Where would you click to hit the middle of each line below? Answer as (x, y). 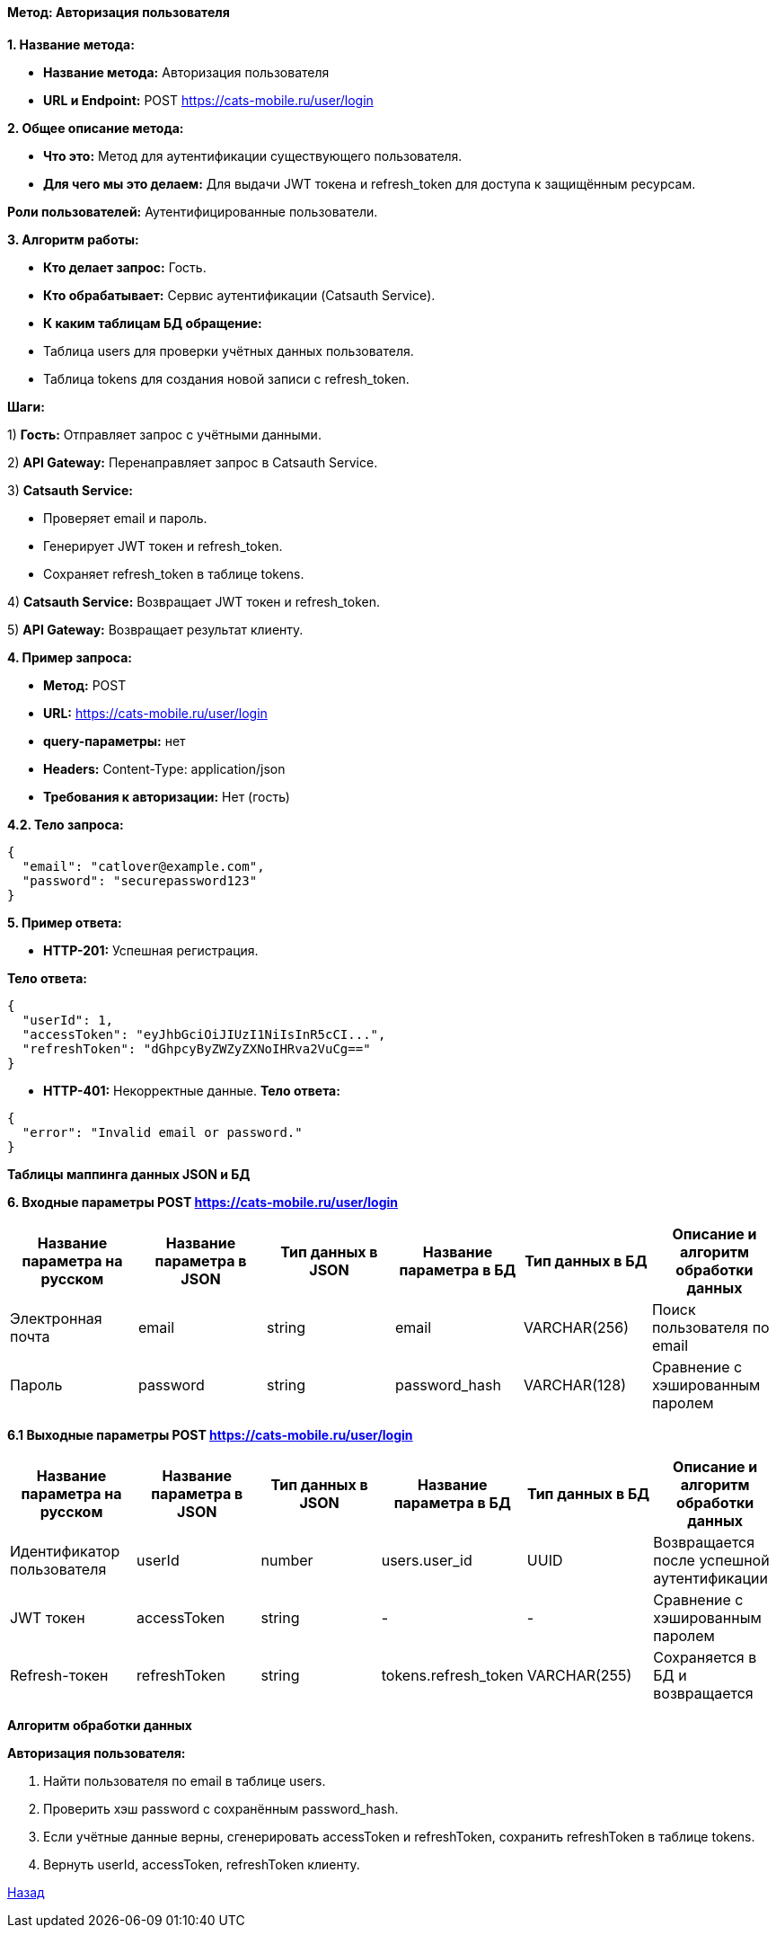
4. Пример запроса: (70, 657)
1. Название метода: (71, 44)
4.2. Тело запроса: (66, 824)
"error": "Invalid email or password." (162, 1132)
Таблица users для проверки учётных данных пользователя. (229, 351)
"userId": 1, (68, 1020)
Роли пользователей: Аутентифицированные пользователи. (193, 211)
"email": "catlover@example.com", (143, 866)
